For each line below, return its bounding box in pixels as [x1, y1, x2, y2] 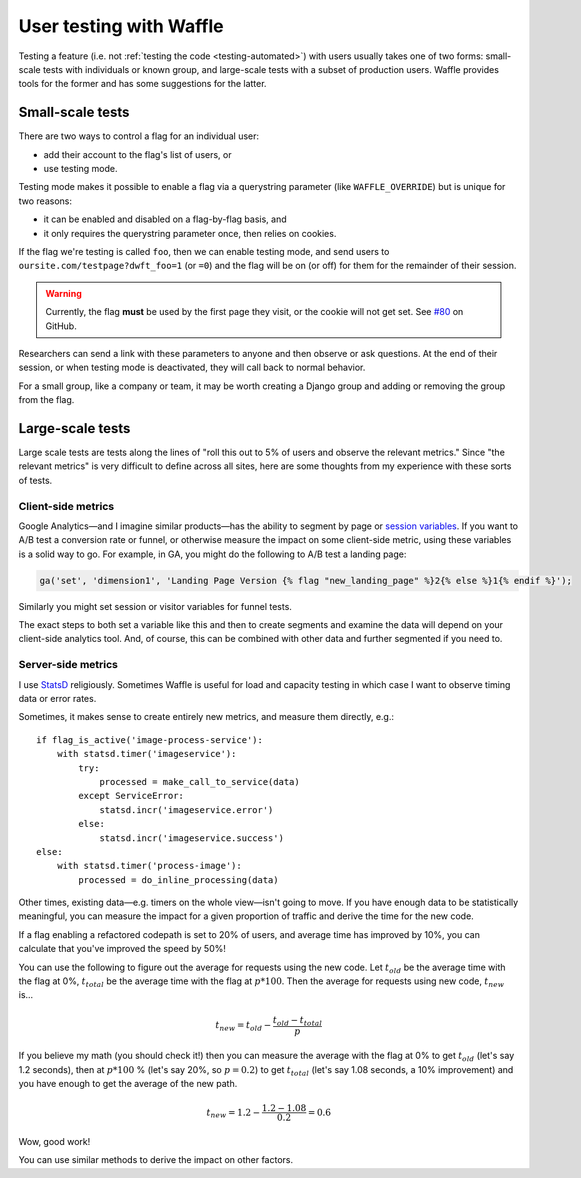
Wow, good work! [18, 1135, 91, 1147]
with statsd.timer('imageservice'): [56, 748, 237, 760]
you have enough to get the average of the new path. [18, 1077, 238, 1089]
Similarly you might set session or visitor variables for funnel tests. [18, 600, 292, 612]
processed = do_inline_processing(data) [78, 874, 279, 885]
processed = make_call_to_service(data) [99, 776, 300, 787]
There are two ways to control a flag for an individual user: [18, 130, 260, 142]
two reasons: [18, 195, 72, 207]
